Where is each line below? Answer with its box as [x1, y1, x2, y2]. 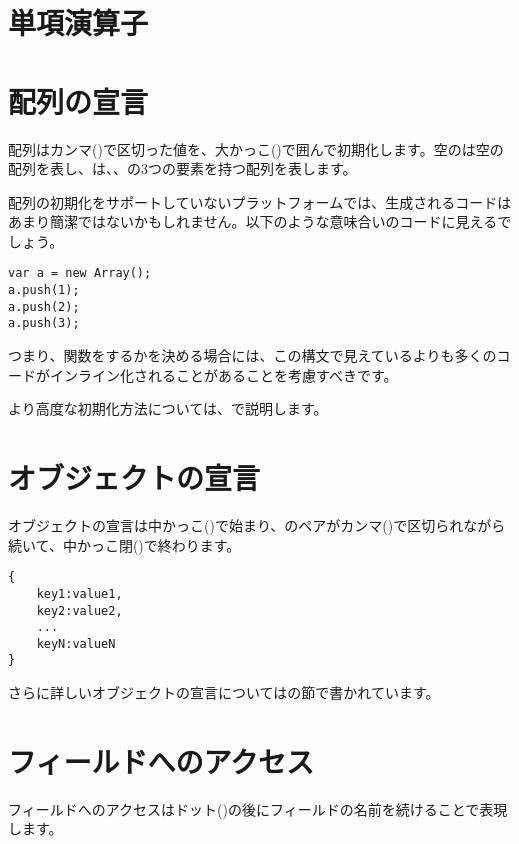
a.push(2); [8, 299, 80, 314]
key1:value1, [36, 586, 123, 601]
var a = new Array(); [8, 266, 152, 281]
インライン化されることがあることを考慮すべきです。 [49, 364, 398, 385]
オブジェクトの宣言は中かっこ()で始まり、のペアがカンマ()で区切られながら [8, 515, 506, 535]
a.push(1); [8, 283, 80, 298]
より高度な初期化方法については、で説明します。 [8, 398, 328, 419]
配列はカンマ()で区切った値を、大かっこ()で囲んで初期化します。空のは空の [8, 138, 504, 159]
